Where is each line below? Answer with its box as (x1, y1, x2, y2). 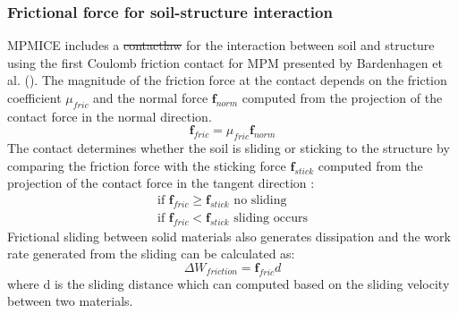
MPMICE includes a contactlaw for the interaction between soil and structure (7, 36, 435, 55)
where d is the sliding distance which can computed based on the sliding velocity (7, 274, 450, 292)
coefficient (7, 89, 62, 106)
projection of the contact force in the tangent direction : (7, 173, 315, 192)
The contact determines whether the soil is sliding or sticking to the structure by (7, 139, 450, 157)
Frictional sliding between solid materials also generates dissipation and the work (7, 226, 451, 245)
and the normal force (93, 89, 208, 106)
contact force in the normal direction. (7, 106, 212, 125)
